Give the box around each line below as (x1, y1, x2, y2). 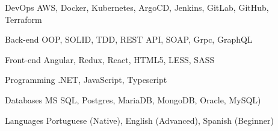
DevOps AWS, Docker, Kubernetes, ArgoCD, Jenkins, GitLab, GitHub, (5, 1, 269, 13)
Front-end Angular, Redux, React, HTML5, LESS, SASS (5, 53, 215, 65)
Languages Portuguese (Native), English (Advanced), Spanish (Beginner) (5, 114, 274, 126)
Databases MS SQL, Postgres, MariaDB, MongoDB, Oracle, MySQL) (5, 93, 261, 106)
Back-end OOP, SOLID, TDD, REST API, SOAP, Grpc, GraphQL (5, 33, 253, 46)
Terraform (5, 13, 42, 25)
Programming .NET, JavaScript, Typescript (5, 73, 167, 86)
